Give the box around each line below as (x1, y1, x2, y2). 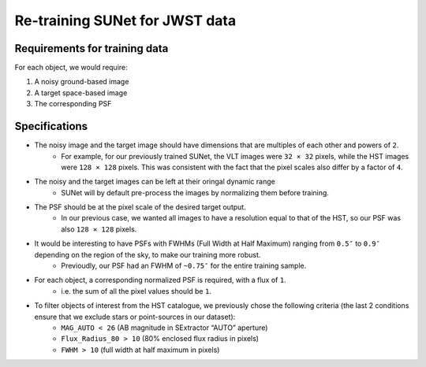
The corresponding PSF (34, 99, 112, 109)
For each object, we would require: (14, 63, 128, 72)
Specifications (14, 120, 88, 133)
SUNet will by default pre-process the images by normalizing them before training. (61, 187, 329, 197)
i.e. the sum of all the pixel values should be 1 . (61, 286, 212, 295)
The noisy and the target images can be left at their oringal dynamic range (34, 177, 275, 187)
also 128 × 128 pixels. (61, 224, 137, 234)
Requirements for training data (14, 42, 169, 55)
